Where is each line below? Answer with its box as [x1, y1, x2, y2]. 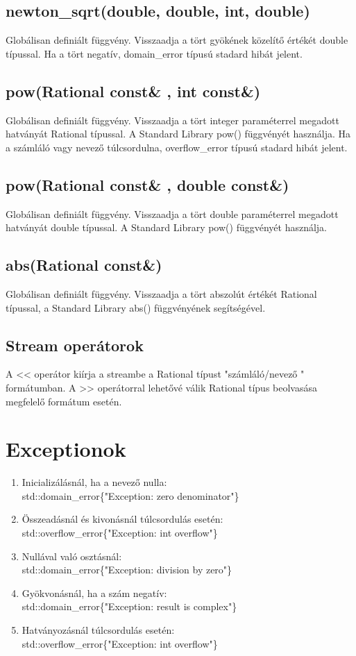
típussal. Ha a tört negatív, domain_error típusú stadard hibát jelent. [6, 46, 303, 60]
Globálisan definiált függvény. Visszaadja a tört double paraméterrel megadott [6, 206, 339, 221]
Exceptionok [6, 435, 126, 463]
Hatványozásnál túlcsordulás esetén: [22, 623, 175, 637]
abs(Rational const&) [6, 254, 162, 276]
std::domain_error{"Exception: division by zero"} [22, 562, 232, 577]
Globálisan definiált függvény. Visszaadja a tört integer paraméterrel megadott [6, 112, 339, 127]
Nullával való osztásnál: [22, 548, 122, 563]
